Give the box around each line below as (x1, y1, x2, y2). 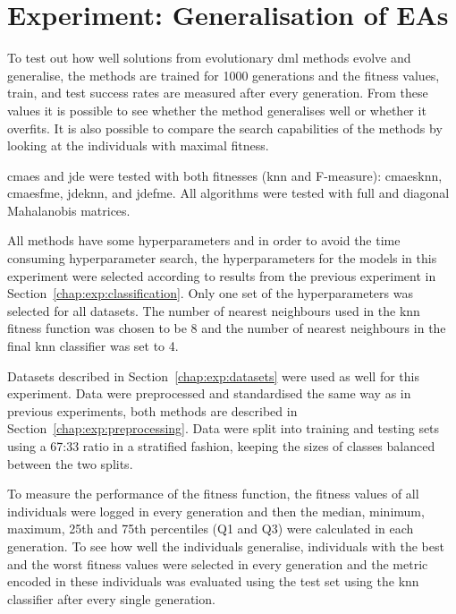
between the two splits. (7, 454, 133, 473)
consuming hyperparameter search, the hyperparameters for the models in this (7, 249, 437, 268)
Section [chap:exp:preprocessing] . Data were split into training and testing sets (7, 419, 440, 438)
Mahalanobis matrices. (7, 200, 131, 219)
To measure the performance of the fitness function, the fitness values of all (7, 484, 419, 503)
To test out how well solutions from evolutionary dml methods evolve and (7, 48, 411, 67)
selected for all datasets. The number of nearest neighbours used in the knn (7, 301, 420, 320)
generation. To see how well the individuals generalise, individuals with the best (7, 536, 444, 555)
